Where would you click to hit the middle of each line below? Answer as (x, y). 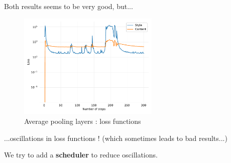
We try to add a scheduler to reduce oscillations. (81, 155)
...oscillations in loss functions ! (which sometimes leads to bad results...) (116, 138)
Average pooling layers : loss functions (83, 121)
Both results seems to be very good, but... (69, 6)
